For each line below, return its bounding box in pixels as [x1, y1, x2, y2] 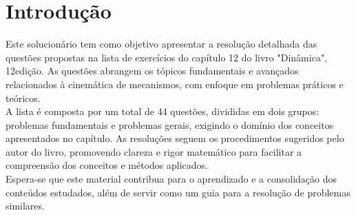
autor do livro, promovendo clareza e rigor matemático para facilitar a [6, 144, 302, 158]
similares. [6, 198, 45, 213]
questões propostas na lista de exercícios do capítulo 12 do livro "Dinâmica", [6, 50, 328, 64]
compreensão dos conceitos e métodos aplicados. [6, 158, 208, 172]
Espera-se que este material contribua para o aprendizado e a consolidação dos [6, 172, 337, 186]
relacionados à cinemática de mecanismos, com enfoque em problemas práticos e [6, 76, 344, 91]
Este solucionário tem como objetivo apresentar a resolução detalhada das [6, 37, 317, 51]
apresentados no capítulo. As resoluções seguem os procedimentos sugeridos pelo [6, 131, 344, 145]
